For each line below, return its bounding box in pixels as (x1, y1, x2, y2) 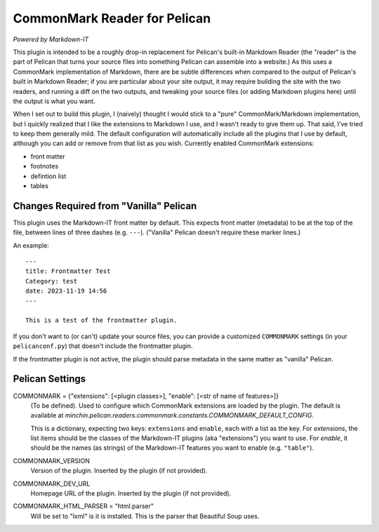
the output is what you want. (13, 97, 95, 105)
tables (30, 182, 49, 190)
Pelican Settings (13, 373, 86, 385)
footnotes (30, 162, 59, 171)
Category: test (25, 277, 78, 285)
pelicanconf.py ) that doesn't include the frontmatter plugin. (13, 342, 193, 350)
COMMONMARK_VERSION (13, 456, 91, 465)
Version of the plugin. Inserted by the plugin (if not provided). (30, 467, 208, 475)
